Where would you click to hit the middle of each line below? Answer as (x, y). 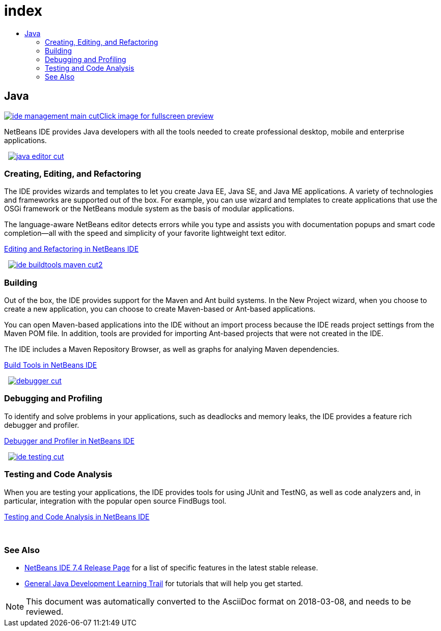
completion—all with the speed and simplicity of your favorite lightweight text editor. (145, 233)
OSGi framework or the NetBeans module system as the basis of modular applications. (149, 209)
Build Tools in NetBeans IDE (51, 365)
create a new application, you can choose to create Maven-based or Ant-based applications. (160, 309)
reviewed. (45, 612)
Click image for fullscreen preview (156, 116)
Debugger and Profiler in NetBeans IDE (70, 441)
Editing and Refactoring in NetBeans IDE (72, 249)
